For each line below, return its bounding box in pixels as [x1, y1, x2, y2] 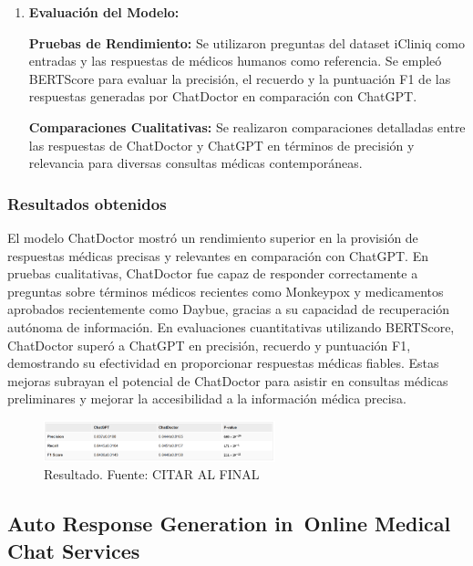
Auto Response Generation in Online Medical [7, 509, 451, 538]
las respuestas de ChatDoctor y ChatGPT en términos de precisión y [28, 135, 415, 154]
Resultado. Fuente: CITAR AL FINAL [44, 465, 260, 484]
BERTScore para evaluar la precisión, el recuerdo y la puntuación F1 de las [28, 68, 451, 88]
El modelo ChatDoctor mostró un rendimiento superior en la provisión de [7, 227, 418, 246]
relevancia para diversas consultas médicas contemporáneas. [28, 153, 363, 173]
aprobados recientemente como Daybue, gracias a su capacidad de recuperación [7, 299, 450, 319]
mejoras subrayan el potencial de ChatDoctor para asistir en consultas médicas [7, 371, 448, 390]
